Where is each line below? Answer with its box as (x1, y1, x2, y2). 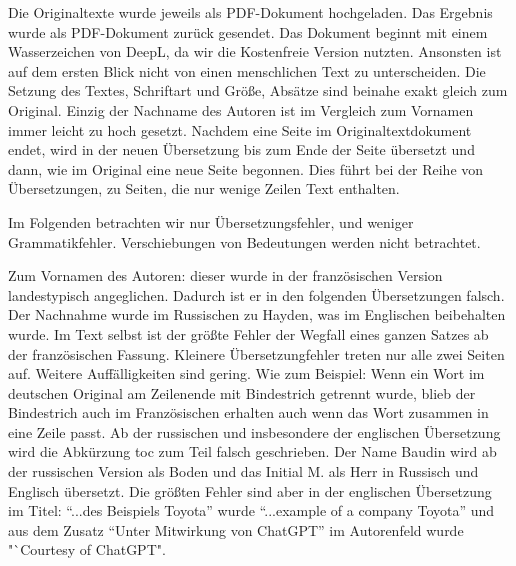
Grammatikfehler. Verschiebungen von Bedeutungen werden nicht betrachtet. (8, 231, 481, 252)
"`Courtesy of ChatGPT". (8, 539, 166, 560)
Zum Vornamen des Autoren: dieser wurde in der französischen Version (8, 265, 443, 286)
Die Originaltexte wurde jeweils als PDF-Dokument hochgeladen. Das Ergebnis (8, 2, 493, 22)
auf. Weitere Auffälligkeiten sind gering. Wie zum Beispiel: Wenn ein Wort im (8, 363, 485, 384)
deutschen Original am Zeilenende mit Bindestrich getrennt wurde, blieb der (8, 382, 476, 403)
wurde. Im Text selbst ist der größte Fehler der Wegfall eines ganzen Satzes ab (8, 323, 489, 344)
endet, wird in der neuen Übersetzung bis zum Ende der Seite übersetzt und (8, 139, 475, 160)
